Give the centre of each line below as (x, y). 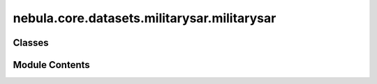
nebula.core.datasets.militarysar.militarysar (145, 18)
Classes (31, 43)
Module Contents (51, 65)
